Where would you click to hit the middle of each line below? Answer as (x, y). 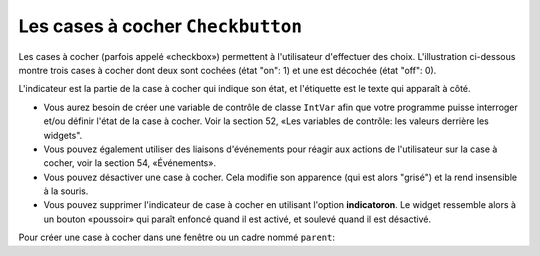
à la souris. (66, 191)
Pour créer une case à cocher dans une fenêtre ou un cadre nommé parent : (176, 237)
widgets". (63, 135)
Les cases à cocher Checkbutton (160, 26)
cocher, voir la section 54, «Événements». (130, 163)
